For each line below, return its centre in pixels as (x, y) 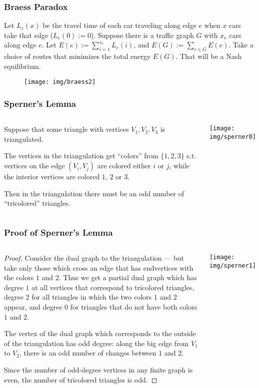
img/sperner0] (233, 137)
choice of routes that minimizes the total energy (77, 56)
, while (179, 166)
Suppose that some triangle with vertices (66, 129)
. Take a (241, 45)
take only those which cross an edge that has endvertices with (99, 267)
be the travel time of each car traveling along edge (119, 25)
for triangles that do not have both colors (134, 307)
